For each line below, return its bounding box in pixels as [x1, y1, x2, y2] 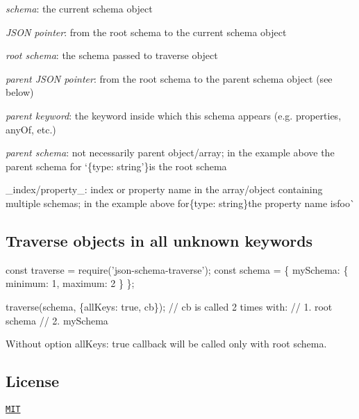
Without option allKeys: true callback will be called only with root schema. [6, 336, 327, 351]
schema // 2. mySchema [6, 313, 108, 327]
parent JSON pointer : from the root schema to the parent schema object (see [6, 71, 333, 85]
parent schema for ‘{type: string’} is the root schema [6, 158, 227, 173]
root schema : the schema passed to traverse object [6, 48, 218, 63]
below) [6, 85, 34, 99]
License [6, 370, 60, 392]
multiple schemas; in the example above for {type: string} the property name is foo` [6, 195, 355, 210]
